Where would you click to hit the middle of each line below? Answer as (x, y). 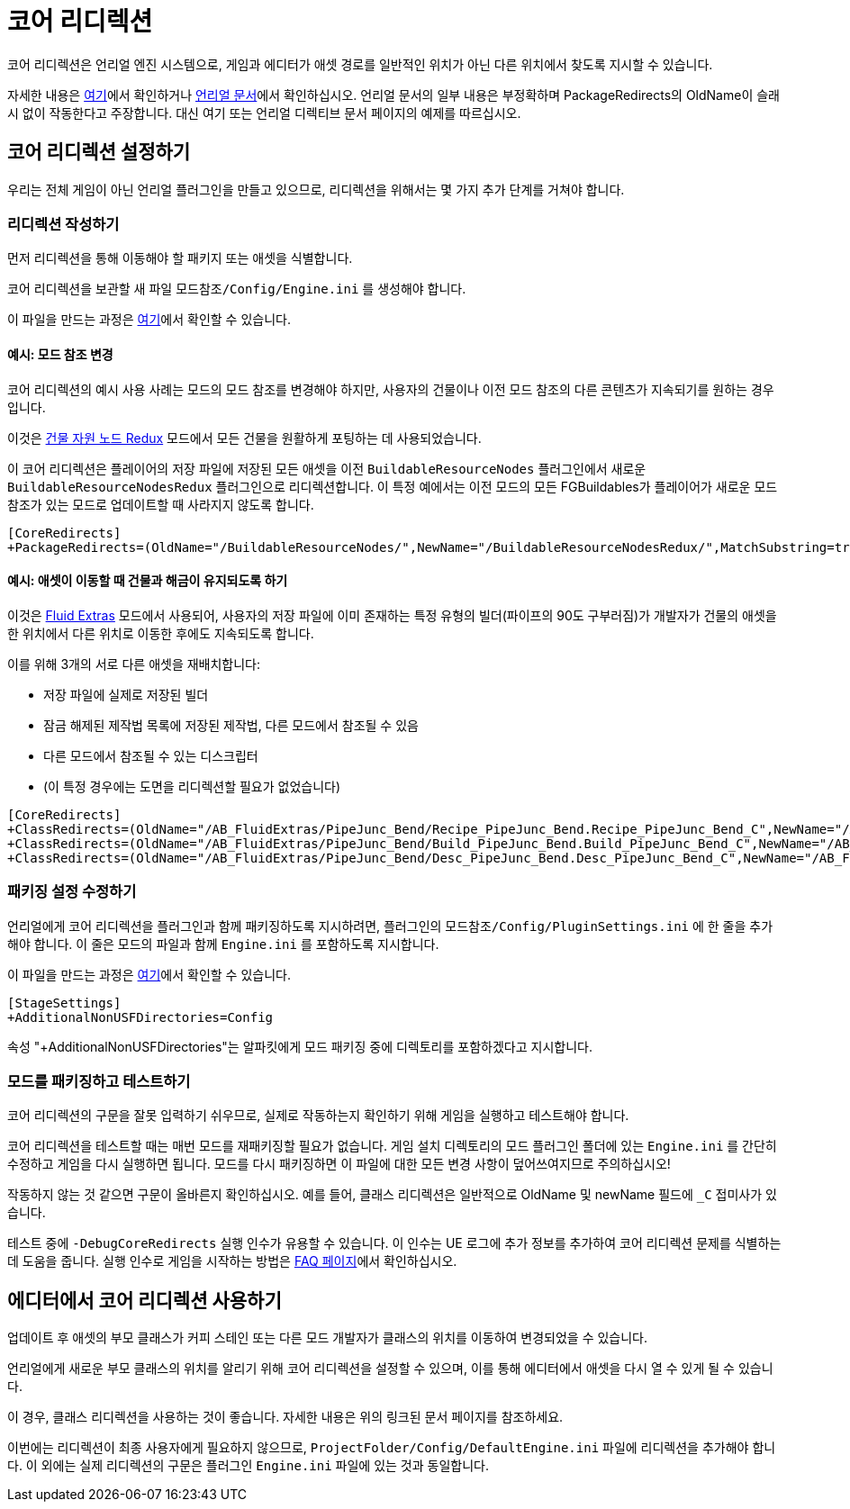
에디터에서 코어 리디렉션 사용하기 (145, 1300)
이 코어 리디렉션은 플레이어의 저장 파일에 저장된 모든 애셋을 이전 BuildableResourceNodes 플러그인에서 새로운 (327, 468)
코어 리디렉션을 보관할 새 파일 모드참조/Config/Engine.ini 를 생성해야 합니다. (237, 289)
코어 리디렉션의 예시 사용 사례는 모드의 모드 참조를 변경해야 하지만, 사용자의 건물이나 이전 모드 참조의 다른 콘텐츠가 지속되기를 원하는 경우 (391, 389)
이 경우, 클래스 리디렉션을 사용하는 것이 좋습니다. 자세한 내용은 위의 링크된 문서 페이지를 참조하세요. (285, 1417)
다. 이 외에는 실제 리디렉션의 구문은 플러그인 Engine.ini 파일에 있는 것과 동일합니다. (248, 1466)
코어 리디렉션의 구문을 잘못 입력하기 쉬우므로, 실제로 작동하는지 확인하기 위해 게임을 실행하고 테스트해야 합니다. (318, 1116)
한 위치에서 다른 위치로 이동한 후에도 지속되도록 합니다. (161, 633)
